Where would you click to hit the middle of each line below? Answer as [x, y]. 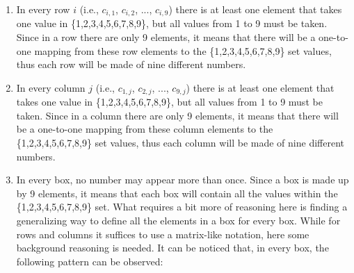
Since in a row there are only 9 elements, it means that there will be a [166, 37]
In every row [43, 9]
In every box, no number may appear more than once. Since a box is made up [183, 180]
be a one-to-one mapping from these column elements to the [145, 129]
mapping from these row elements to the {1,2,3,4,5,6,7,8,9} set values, [183, 50]
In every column [51, 87]
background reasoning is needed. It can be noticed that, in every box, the [172, 248]
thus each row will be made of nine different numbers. [131, 64]
